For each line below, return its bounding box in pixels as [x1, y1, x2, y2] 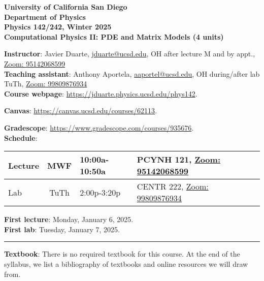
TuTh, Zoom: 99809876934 [4, 78, 87, 89]
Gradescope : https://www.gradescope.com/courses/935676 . [4, 122, 194, 133]
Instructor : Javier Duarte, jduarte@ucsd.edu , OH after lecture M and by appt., [4, 48, 255, 59]
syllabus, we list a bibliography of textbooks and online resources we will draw [4, 258, 248, 269]
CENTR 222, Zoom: [137, 180, 209, 193]
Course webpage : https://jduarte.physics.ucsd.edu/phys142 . [4, 88, 197, 99]
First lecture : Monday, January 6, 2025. [4, 214, 134, 225]
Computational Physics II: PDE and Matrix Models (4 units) [4, 31, 224, 42]
